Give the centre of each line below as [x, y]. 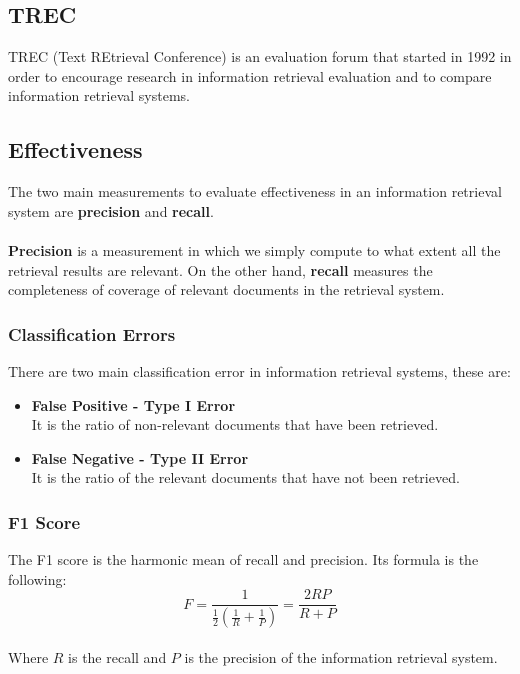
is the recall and [117, 656]
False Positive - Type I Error [133, 404]
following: [37, 578]
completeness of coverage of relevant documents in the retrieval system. [226, 289]
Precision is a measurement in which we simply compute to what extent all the [254, 249]
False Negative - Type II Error [140, 457]
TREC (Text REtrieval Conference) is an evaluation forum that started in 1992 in [260, 56]
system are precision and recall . [111, 210]
